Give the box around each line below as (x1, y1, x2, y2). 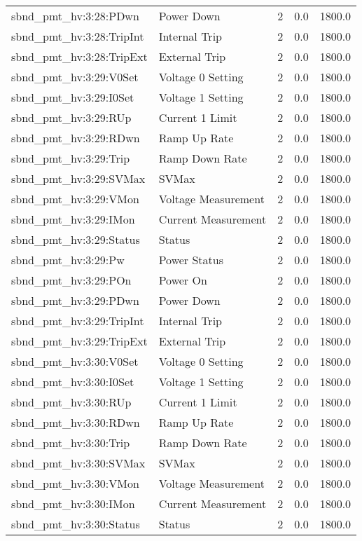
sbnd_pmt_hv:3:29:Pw (11, 252, 125, 268)
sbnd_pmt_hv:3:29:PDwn (11, 292, 139, 308)
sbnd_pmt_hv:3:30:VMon (11, 475, 139, 491)
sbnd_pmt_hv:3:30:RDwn (11, 414, 140, 430)
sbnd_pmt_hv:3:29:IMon (11, 211, 135, 227)
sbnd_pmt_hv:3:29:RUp (11, 109, 132, 125)
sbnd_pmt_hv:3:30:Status (11, 516, 140, 532)
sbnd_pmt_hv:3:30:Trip (11, 434, 130, 451)
